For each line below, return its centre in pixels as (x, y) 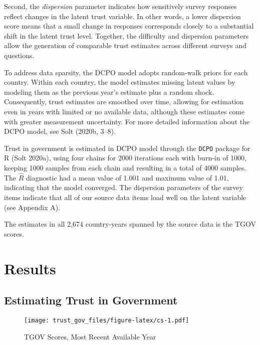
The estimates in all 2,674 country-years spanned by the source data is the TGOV (130, 224)
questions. (19, 55)
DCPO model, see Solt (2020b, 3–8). (60, 131)
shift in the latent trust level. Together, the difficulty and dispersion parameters (126, 35)
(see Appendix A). (32, 207)
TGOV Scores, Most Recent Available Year (90, 336)
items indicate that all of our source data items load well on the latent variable (125, 197)
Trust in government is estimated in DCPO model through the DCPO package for (127, 148)
